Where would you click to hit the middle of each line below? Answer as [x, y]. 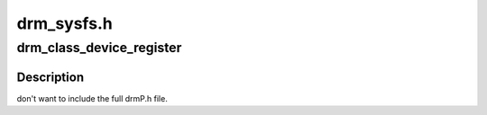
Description [51, 77]
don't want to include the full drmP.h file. [92, 98]
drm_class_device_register [99, 48]
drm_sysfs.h [64, 23]
